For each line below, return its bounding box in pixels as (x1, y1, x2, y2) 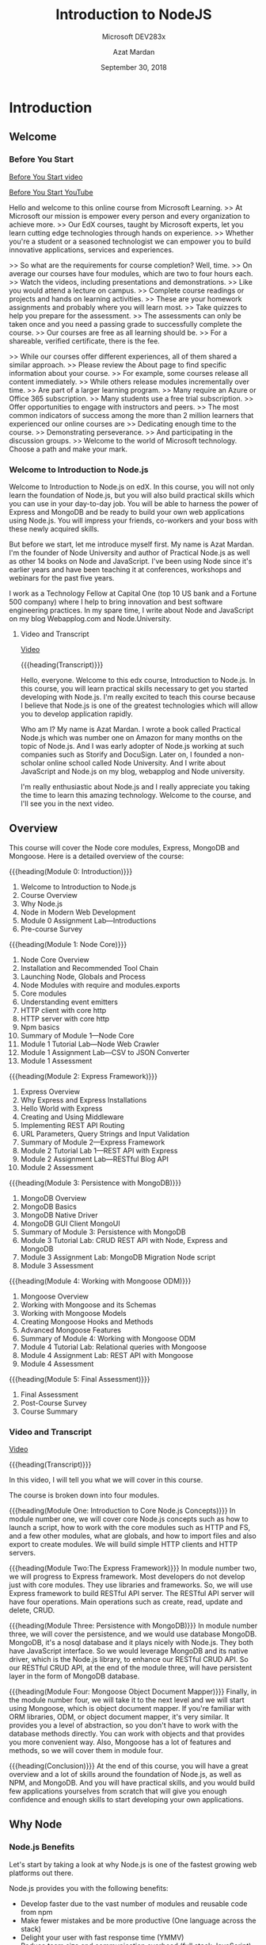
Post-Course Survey (20, 1398, 87, 1407)
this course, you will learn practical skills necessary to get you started (20, 684, 249, 693)
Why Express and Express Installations (20, 1095, 147, 1104)
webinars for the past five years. (9, 573, 115, 582)
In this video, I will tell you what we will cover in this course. (9, 1475, 203, 1485)
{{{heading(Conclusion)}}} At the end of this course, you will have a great (9, 1761, 249, 1770)
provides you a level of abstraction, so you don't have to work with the (9, 1721, 238, 1730)
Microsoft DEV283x (101, 32, 166, 41)
